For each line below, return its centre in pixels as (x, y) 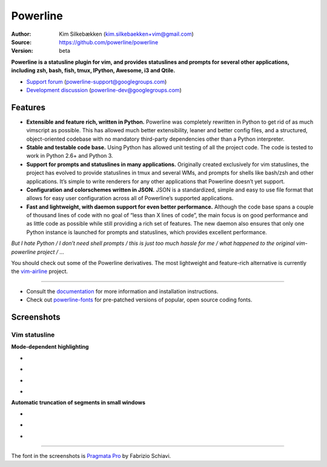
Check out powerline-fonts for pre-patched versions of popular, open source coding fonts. (139, 300)
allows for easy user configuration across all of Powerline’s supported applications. (130, 198)
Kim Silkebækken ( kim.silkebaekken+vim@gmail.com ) (126, 34)
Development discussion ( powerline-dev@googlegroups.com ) (104, 90)
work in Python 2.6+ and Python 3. (70, 156)
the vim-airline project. (39, 271)
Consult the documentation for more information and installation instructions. (122, 291)
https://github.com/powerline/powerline (109, 42)
